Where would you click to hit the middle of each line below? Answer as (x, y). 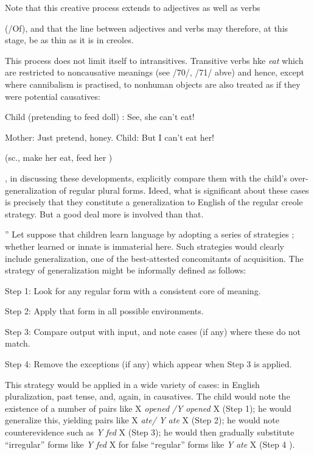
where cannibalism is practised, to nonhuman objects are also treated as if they (153, 84)
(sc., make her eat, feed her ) (59, 157)
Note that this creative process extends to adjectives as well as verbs (133, 7)
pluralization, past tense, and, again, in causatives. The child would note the (148, 396)
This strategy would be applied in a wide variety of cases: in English (132, 384)
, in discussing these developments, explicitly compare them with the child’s (146, 178)
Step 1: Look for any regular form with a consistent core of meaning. (133, 290)
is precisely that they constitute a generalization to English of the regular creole (154, 202)
